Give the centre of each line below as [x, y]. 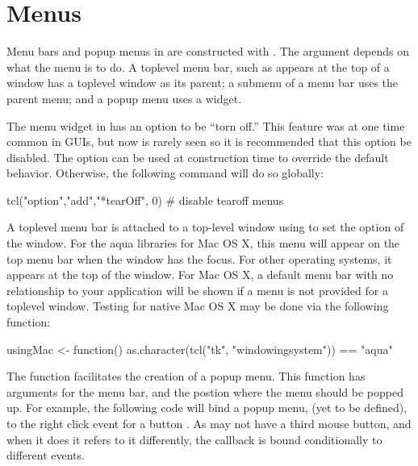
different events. [46, 455]
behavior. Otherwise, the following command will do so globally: [165, 173]
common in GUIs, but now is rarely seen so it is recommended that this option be [209, 141]
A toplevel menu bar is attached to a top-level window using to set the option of [205, 227]
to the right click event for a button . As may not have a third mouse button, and [209, 423]
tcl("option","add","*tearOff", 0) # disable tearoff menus [145, 200]
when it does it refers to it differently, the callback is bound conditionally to [194, 439]
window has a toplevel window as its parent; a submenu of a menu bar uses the [203, 83]
